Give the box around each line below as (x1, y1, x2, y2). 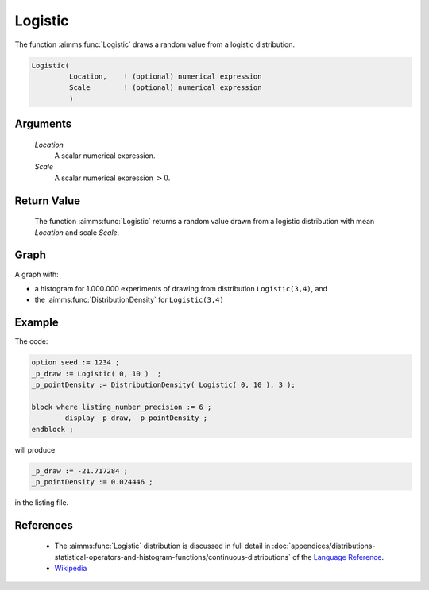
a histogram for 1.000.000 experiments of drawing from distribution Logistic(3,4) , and (34, 283, 328, 293)
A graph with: (14, 269, 59, 279)
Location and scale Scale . (34, 227, 120, 237)
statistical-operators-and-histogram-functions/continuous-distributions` (54, 552, 292, 561)
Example (14, 316, 59, 330)
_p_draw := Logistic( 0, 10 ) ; (31, 369, 162, 378)
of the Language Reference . (292, 552, 385, 561)
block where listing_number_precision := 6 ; (31, 402, 212, 411)
